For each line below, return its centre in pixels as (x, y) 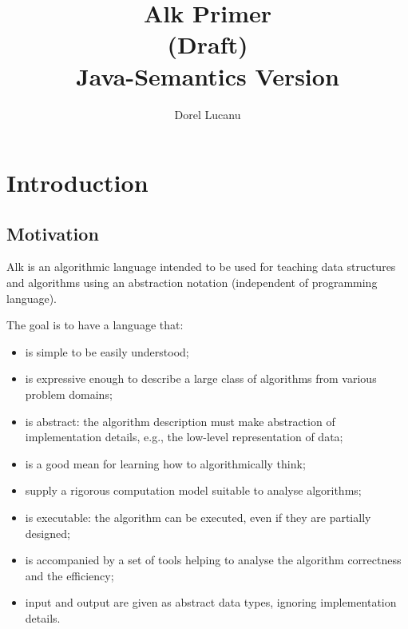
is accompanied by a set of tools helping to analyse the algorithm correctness (213, 560)
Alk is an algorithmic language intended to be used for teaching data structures (201, 267)
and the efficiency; (69, 575)
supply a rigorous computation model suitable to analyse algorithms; (193, 490)
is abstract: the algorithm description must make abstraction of (180, 421)
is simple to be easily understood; (107, 351)
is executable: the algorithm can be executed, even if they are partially (198, 518)
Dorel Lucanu (208, 114)
